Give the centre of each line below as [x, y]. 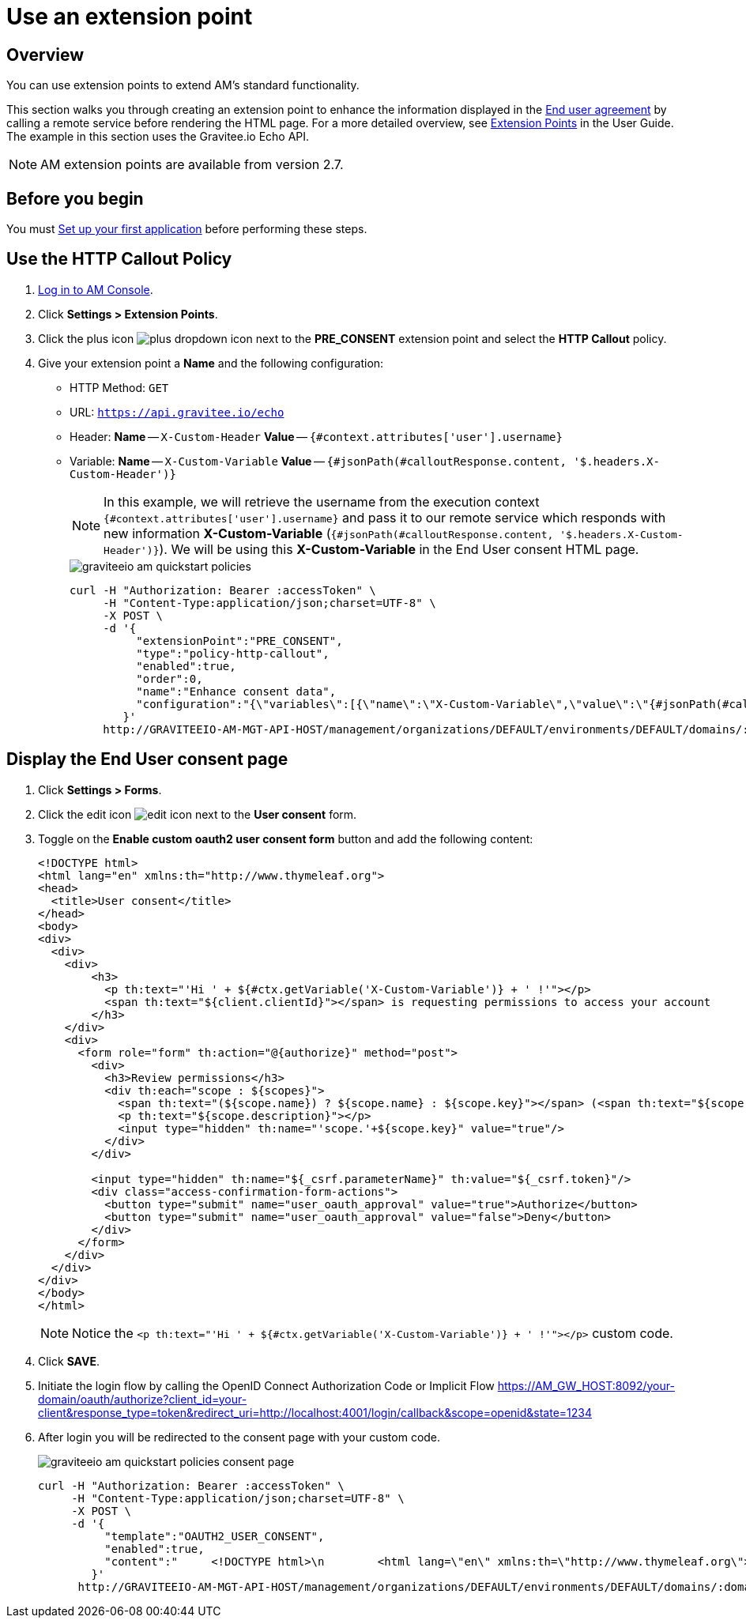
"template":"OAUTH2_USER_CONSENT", [215, 1536]
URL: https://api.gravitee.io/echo [177, 412]
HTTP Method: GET [119, 387]
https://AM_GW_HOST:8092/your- [586, 1385]
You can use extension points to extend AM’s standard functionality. [183, 85]
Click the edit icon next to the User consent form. [198, 814]
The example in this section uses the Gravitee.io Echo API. [158, 137]
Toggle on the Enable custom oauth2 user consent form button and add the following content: [286, 838]
